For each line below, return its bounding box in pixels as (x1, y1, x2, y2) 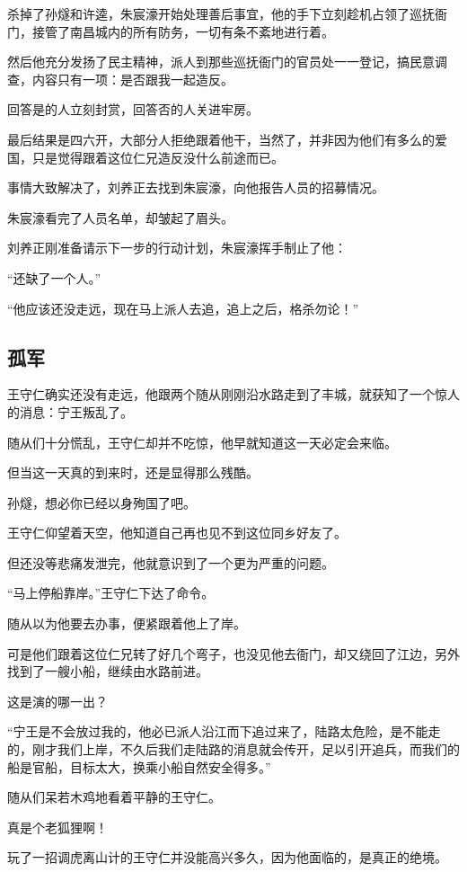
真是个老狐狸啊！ (7, 817, 108, 836)
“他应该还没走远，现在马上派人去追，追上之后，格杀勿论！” (7, 298, 359, 317)
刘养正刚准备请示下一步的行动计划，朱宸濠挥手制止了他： (7, 238, 347, 257)
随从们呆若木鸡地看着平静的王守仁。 (7, 787, 221, 806)
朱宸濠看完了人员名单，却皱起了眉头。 (7, 208, 233, 227)
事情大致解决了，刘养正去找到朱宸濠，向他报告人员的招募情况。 (7, 178, 384, 197)
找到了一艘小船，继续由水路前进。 (7, 662, 208, 681)
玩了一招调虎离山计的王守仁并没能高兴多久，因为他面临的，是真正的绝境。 (7, 848, 447, 867)
